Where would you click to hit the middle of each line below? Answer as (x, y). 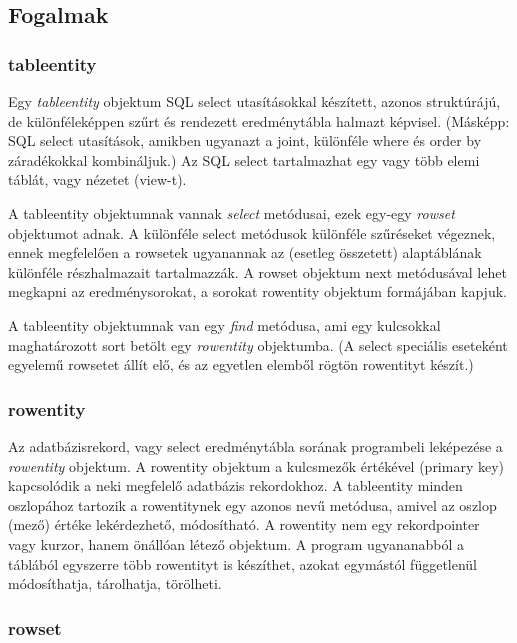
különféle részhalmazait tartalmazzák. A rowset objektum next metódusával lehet (257, 271)
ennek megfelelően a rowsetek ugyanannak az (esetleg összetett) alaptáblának (245, 252)
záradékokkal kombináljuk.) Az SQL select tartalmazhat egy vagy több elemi (244, 159)
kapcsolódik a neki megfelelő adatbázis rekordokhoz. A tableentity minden (235, 485)
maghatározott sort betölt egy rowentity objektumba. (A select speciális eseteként (258, 344)
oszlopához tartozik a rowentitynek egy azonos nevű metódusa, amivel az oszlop (252, 504)
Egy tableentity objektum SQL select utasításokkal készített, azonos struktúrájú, (254, 101)
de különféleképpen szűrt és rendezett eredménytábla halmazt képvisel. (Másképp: (259, 120)
